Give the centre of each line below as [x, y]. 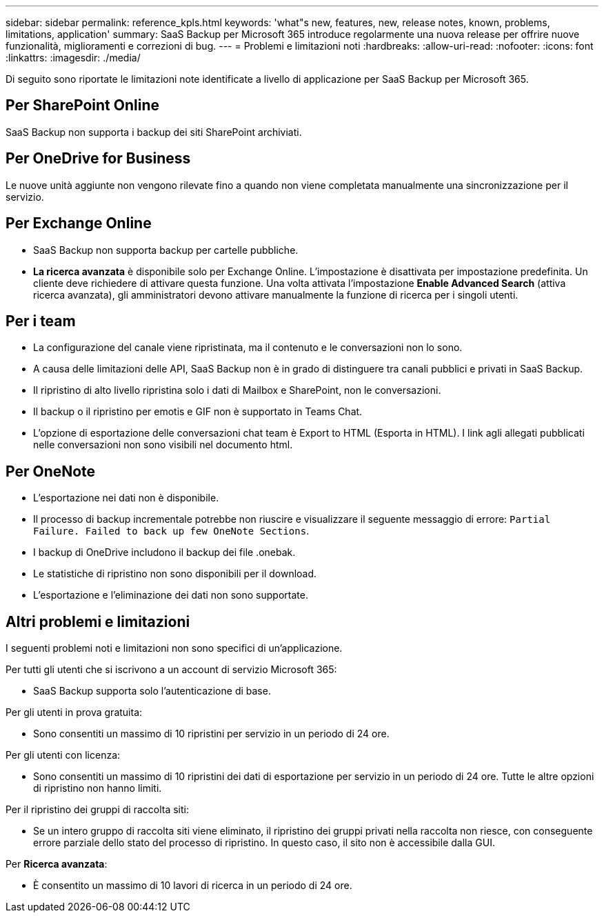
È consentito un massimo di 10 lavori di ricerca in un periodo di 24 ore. [193, 886]
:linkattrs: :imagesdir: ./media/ [73, 58]
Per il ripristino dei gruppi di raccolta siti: [98, 810]
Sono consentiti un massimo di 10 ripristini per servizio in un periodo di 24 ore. [211, 734]
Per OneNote [51, 471]
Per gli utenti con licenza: [63, 755]
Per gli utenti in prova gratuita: [74, 712]
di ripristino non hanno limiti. [98, 788]
